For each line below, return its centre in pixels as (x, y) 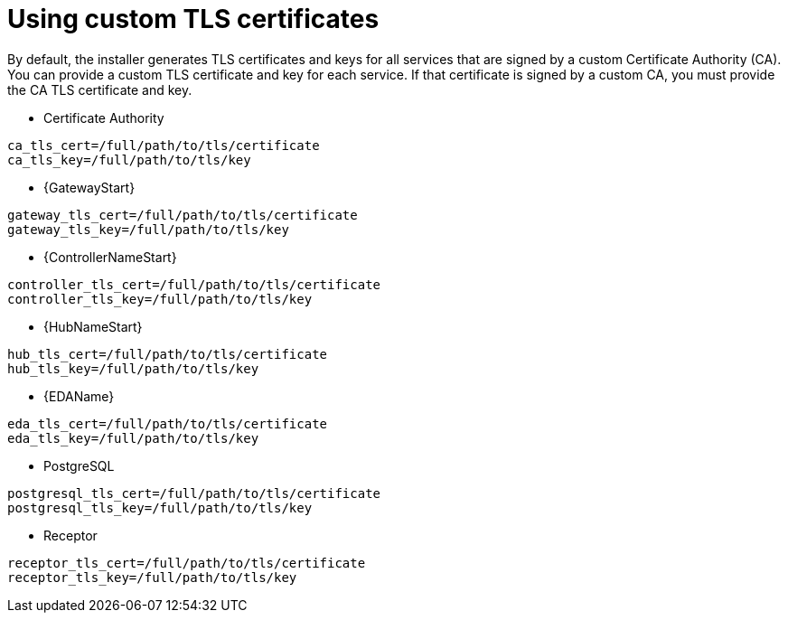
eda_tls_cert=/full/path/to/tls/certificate (168, 423)
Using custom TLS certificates (193, 19)
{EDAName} (79, 396)
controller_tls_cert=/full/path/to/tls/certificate (194, 284)
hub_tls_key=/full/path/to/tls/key (133, 368)
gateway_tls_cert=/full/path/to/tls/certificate (183, 215)
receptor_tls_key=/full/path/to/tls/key (152, 577)
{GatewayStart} (89, 187)
